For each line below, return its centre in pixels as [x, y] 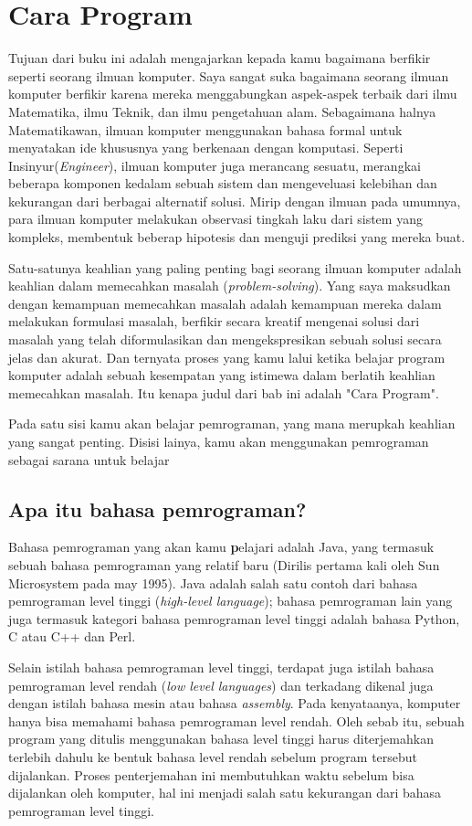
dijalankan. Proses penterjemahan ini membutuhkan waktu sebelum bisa [211, 774]
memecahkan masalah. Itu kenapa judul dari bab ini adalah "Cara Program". [224, 392]
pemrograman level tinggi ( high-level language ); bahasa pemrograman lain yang [231, 601]
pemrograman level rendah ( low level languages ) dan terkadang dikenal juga [221, 685]
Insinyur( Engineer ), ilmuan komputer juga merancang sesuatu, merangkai [215, 165]
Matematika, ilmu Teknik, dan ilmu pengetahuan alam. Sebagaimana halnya [222, 111]
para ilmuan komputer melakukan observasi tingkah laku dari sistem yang [215, 219]
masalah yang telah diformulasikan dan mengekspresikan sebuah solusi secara [225, 339]
